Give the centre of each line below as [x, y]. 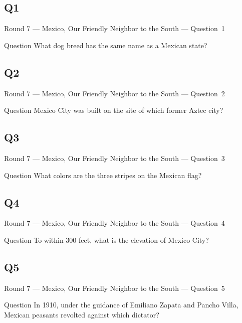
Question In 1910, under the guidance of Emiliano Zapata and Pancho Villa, [121, 305]
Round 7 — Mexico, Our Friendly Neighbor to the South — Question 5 [114, 288]
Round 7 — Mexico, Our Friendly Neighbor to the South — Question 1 [114, 28]
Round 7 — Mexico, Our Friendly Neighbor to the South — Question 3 [114, 158]
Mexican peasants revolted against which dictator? [82, 314]
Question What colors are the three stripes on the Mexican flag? [103, 175]
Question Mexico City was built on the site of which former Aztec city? [114, 110]
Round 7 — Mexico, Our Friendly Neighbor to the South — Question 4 [114, 223]
